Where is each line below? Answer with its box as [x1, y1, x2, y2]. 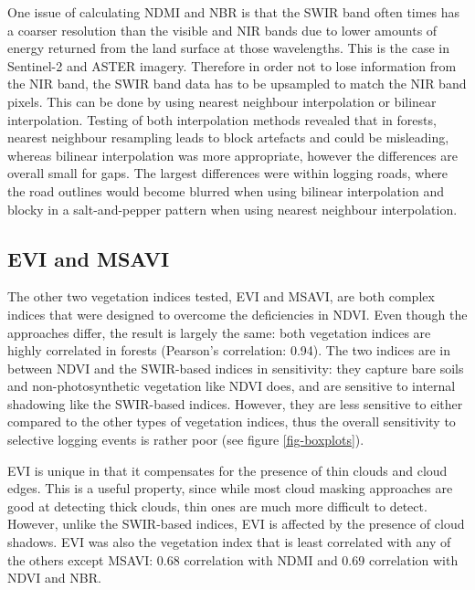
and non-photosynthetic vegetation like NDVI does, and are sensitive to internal [7, 376, 456, 395]
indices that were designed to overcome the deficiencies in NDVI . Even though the [7, 304, 468, 323]
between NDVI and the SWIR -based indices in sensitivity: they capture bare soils [7, 358, 464, 377]
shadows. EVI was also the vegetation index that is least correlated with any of [7, 532, 451, 552]
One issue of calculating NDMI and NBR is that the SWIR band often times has [7, 3, 460, 21]
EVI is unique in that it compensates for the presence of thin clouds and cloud [7, 460, 448, 479]
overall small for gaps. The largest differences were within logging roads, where [7, 163, 449, 183]
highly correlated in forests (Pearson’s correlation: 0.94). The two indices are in [7, 341, 451, 360]
